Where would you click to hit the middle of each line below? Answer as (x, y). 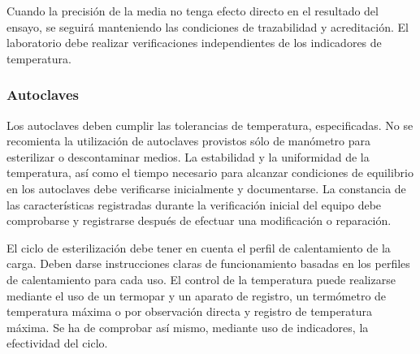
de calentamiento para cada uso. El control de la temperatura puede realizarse (201, 279)
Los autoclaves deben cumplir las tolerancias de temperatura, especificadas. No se (210, 125)
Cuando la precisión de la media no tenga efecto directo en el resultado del (193, 11)
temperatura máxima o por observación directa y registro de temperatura (190, 311)
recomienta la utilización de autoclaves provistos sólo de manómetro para (189, 141)
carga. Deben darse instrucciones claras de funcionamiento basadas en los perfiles (208, 263)
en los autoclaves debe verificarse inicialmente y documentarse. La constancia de (206, 188)
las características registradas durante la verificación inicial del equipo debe (194, 204)
